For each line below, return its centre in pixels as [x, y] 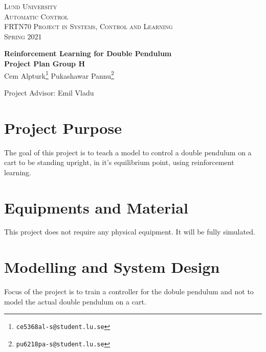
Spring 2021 [23, 36]
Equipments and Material [96, 207]
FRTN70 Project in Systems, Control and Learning [88, 26]
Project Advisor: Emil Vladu [49, 92]
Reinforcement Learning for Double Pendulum [88, 53]
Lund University [31, 6]
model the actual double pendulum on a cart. [75, 301]
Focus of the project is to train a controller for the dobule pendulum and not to [129, 291]
